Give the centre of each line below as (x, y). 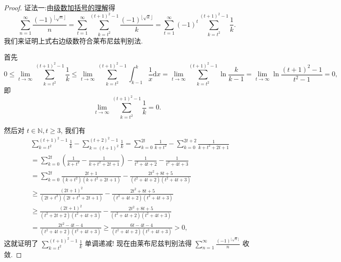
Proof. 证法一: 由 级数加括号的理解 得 (60, 7)
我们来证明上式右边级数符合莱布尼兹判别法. (73, 40)
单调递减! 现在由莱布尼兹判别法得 (138, 243)
